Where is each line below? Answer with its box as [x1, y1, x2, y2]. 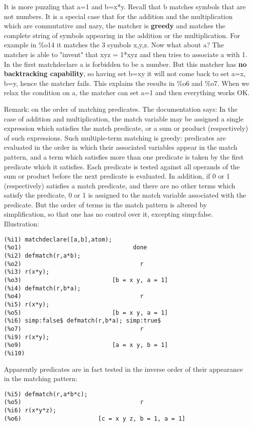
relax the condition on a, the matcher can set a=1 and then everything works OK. [4, 87, 250, 98]
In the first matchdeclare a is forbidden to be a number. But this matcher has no [4, 59, 247, 69]
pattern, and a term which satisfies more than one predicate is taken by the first [4, 151, 244, 162]
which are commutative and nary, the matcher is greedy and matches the [4, 20, 225, 31]
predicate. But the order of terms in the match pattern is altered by [4, 199, 207, 209]
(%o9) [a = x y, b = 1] [4, 342, 168, 349]
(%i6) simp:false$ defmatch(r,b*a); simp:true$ [4, 317, 161, 325]
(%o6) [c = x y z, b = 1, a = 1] [4, 415, 186, 422]
